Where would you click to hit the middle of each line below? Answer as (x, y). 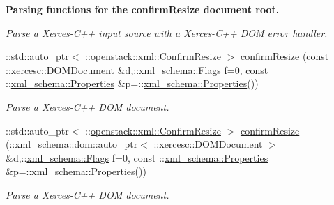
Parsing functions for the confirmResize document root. (143, 9)
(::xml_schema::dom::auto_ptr (72, 144)
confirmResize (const (284, 56)
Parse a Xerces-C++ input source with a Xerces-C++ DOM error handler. (167, 32)
